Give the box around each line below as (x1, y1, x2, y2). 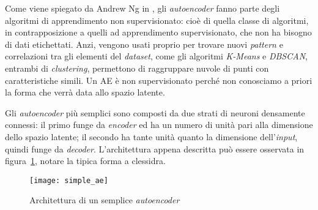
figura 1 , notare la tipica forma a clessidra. (5, 154, 166, 167)
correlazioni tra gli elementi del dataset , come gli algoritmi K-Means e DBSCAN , (5, 50, 308, 62)
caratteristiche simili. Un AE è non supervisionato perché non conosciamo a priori (5, 73, 312, 86)
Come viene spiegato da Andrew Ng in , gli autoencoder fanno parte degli (5, 2, 280, 14)
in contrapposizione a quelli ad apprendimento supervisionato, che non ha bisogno (5, 26, 312, 39)
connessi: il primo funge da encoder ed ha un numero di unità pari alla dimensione (5, 118, 313, 131)
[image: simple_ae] (29, 176, 108, 185)
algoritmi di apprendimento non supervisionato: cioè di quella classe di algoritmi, (5, 13, 309, 26)
